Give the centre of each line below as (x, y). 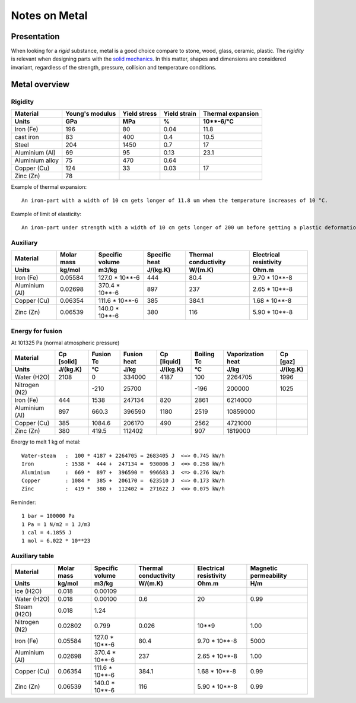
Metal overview (40, 84)
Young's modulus (91, 114)
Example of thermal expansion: (49, 187)
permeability (268, 575)
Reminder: (23, 502)
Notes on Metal (49, 15)
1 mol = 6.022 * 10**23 (56, 541)
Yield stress (140, 114)
